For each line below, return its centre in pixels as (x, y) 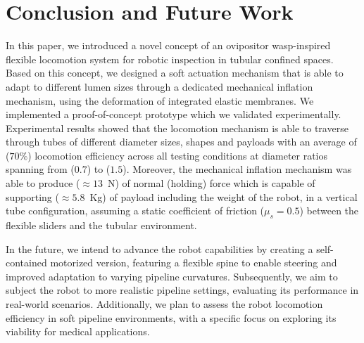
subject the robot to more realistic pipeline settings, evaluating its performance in (182, 290)
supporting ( (32, 196)
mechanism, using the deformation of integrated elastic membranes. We (160, 100)
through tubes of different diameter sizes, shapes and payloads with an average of (181, 142)
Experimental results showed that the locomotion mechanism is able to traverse (177, 128)
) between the (329, 211)
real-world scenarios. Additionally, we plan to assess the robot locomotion (164, 304)
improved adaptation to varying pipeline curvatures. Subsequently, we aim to (172, 276)
